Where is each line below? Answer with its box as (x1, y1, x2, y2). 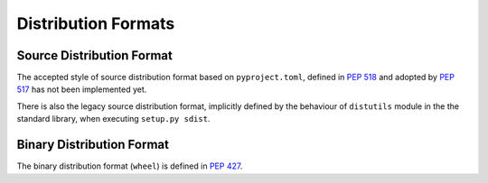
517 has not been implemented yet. (16, 84, 147, 95)
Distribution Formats (16, 14, 175, 33)
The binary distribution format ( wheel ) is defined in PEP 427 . (16, 160, 243, 171)
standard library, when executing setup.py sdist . (16, 114, 211, 124)
